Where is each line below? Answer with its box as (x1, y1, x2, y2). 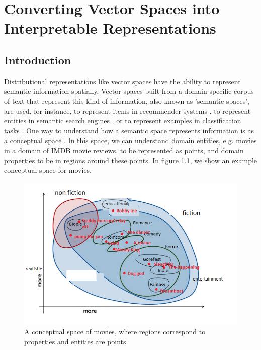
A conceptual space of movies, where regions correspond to (24, 326, 206, 337)
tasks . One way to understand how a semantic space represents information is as (4, 125, 254, 135)
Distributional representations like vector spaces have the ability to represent (4, 76, 241, 86)
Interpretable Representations (4, 18, 216, 38)
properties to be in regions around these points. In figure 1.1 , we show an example (4, 155, 257, 165)
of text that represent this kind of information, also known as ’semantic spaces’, (4, 95, 249, 106)
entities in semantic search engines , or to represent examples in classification (4, 115, 241, 126)
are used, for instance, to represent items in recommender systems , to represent (4, 105, 251, 116)
